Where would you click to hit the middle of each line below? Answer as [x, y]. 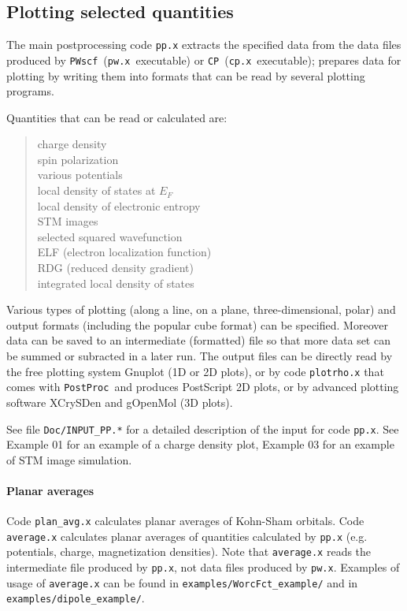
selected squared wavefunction [110, 236]
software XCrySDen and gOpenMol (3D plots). [120, 402]
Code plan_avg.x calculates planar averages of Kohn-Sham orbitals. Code [185, 521]
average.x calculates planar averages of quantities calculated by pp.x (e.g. [187, 536]
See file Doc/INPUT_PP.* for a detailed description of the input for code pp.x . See [203, 428]
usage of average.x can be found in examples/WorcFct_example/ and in [182, 582]
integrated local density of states [116, 283]
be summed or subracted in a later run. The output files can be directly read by [200, 356]
